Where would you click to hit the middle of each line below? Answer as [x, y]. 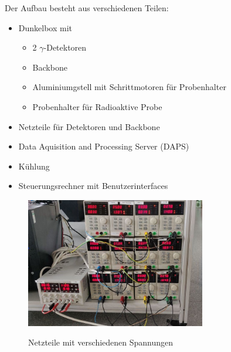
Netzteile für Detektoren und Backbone [89, 126]
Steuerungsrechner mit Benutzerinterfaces [93, 186]
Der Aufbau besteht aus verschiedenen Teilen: [87, 8]
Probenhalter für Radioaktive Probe [97, 106]
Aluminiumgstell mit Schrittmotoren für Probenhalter [129, 87]
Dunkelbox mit [45, 27]
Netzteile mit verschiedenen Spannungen [101, 342]
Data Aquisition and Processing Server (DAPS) [104, 146]
